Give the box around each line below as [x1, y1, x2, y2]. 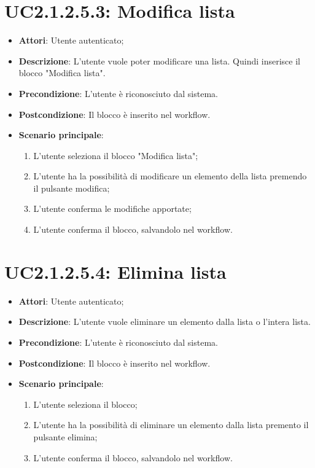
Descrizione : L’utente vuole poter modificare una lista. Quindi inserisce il [18, 54, 300, 67]
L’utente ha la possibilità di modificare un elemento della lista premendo [33, 170, 307, 182]
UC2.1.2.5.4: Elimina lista [4, 259, 227, 284]
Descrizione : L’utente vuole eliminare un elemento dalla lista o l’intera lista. [18, 315, 311, 328]
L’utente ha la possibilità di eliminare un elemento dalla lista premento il [33, 418, 309, 431]
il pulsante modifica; [33, 181, 110, 194]
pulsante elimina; [33, 430, 98, 443]
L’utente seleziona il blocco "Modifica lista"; [33, 149, 198, 162]
